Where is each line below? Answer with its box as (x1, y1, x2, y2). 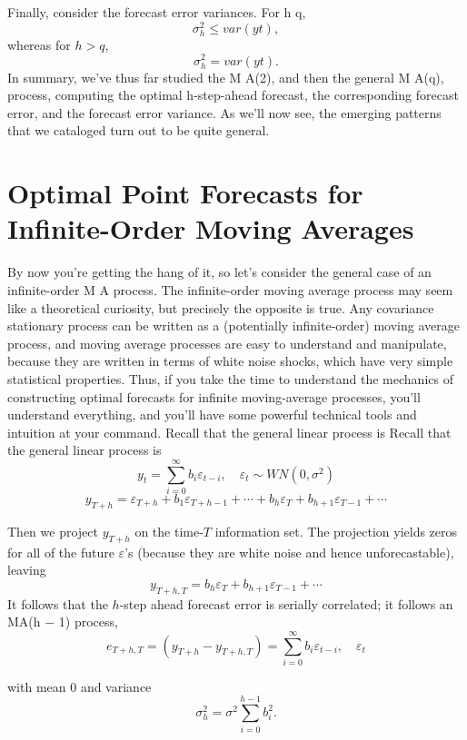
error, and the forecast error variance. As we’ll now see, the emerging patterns (7, 103, 442, 122)
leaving (7, 560, 46, 579)
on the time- (134, 521, 204, 540)
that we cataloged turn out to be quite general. (7, 121, 270, 140)
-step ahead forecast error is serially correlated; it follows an (119, 594, 453, 613)
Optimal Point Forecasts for (7, 174, 363, 212)
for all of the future (7, 542, 114, 561)
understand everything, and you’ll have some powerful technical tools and (7, 405, 417, 424)
